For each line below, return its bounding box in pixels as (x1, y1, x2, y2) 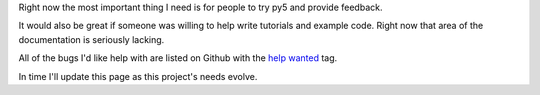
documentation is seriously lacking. (18, 33, 165, 45)
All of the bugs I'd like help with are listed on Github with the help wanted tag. (18, 52, 338, 64)
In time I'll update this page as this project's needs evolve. (18, 70, 258, 82)
